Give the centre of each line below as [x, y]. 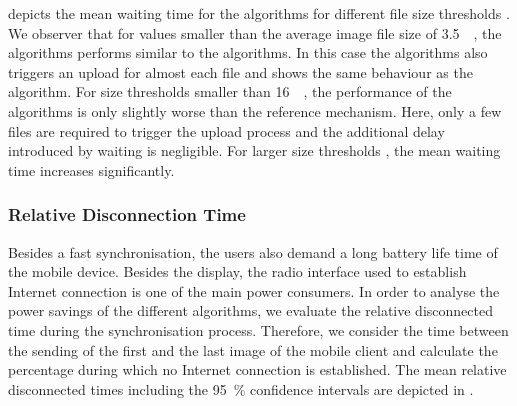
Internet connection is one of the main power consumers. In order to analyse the [254, 290]
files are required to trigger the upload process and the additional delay [226, 130]
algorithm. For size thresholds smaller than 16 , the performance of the [230, 91]
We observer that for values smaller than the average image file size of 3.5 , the [255, 32]
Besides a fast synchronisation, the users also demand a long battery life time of [253, 251]
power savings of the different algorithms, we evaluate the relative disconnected [250, 310]
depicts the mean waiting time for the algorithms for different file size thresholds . [259, 13]
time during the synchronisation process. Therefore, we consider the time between [258, 329]
